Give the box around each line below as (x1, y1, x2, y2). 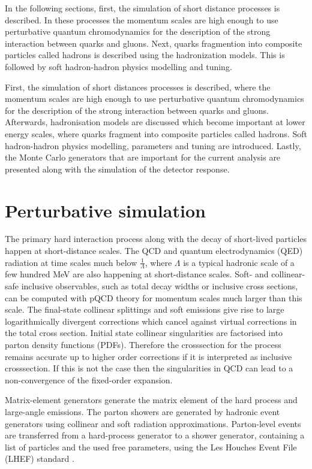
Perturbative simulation (5, 198, 206, 222)
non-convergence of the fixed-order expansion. (5, 373, 173, 386)
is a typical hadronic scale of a (183, 256, 295, 268)
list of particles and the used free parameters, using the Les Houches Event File (5, 440, 297, 453)
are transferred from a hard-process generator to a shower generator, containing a (5, 429, 305, 441)
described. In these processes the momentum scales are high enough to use (5, 13, 278, 26)
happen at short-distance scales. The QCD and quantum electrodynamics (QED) (5, 244, 303, 257)
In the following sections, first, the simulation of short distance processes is (5, 2, 280, 14)
